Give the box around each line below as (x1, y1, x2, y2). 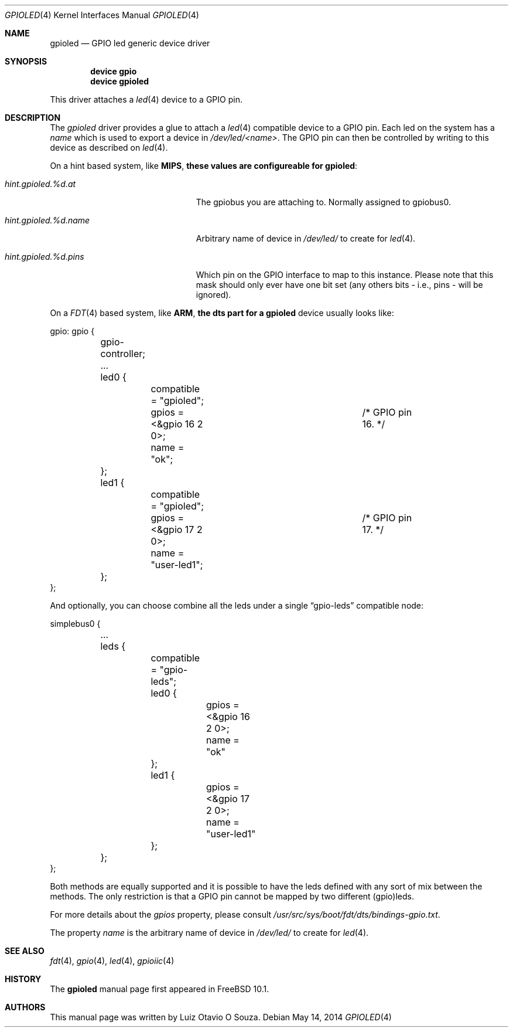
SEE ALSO (5, 946, 45, 956)
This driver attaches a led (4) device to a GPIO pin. (50, 94, 242, 104)
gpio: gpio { (50, 326, 95, 336)
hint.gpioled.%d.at (5, 179, 76, 189)
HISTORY (5, 974, 42, 984)
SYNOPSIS (5, 56, 47, 66)
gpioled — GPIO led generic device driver (50, 38, 210, 48)
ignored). (196, 290, 231, 300)
